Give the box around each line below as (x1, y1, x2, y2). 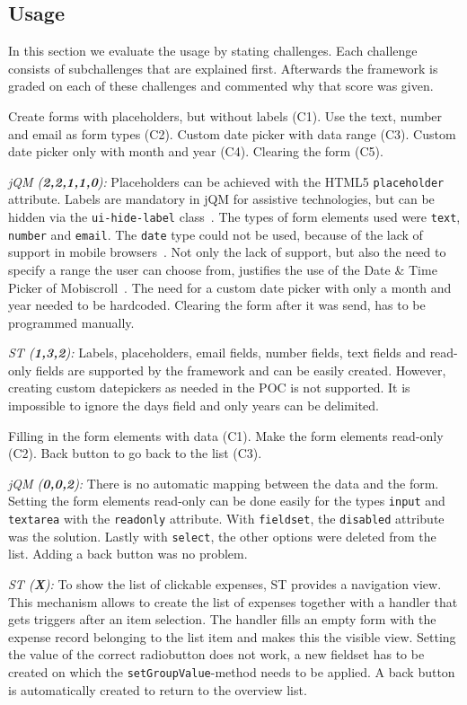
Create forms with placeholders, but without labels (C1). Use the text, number (8, 106, 443, 125)
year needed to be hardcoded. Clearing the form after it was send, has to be (8, 295, 426, 314)
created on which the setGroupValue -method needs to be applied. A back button (8, 662, 455, 681)
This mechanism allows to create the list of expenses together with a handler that (8, 592, 458, 611)
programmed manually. (8, 313, 135, 331)
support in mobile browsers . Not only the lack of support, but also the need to (8, 242, 446, 261)
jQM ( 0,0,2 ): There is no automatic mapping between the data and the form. (8, 473, 439, 492)
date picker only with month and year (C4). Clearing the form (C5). (8, 142, 383, 161)
